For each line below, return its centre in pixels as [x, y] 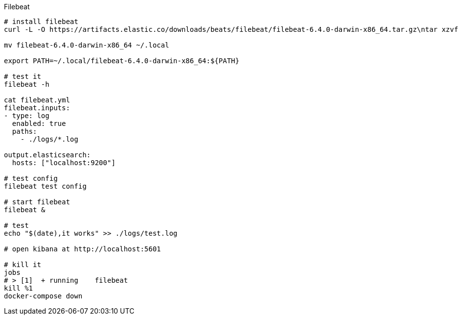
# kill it [23, 265]
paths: [24, 131]
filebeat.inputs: [37, 108]
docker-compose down [43, 296]
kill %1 [19, 288]
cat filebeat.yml [37, 100]
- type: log [27, 116]
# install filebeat [41, 22]
